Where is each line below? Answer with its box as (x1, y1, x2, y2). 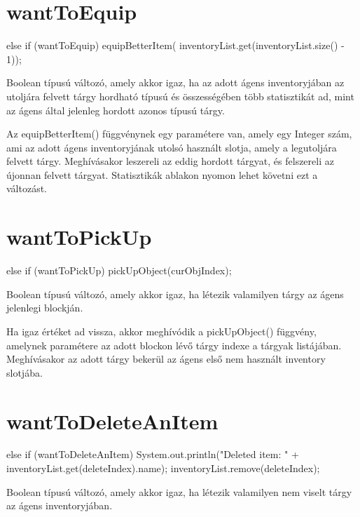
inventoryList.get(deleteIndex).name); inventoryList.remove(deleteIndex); (6, 461, 320, 476)
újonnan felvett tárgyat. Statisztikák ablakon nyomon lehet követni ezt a (6, 167, 318, 182)
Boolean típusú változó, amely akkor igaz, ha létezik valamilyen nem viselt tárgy (6, 484, 352, 499)
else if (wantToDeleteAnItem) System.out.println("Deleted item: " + (6, 447, 299, 462)
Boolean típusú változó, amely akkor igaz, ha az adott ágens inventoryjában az (6, 75, 345, 90)
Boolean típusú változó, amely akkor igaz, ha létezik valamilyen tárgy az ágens (6, 286, 344, 301)
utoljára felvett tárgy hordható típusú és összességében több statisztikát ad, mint (6, 88, 354, 103)
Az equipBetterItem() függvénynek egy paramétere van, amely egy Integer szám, (6, 126, 352, 141)
